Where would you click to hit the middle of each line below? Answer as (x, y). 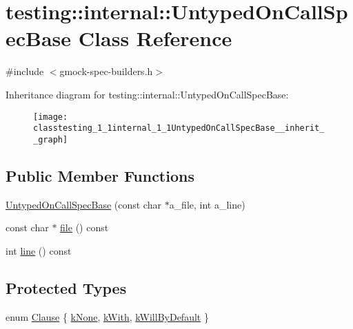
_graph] (51, 139)
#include (25, 71)
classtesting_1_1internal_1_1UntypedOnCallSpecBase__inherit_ (179, 128)
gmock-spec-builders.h (106, 71)
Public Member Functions (100, 175)
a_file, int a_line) (207, 204)
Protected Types (66, 287)
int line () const (39, 250)
